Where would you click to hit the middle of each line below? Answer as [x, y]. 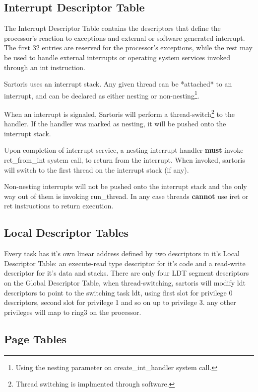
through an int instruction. [45, 67]
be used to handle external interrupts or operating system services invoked [117, 57]
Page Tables [35, 339]
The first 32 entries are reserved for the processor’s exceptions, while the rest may [129, 48]
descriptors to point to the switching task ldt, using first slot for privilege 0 [118, 292]
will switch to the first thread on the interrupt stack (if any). [97, 169]
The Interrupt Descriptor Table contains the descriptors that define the [112, 28]
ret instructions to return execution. [59, 206]
